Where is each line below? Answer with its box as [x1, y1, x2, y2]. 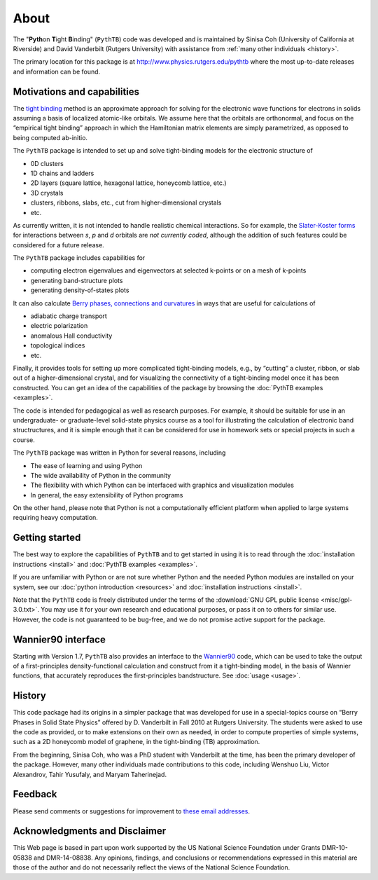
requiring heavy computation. [13, 514, 98, 522]
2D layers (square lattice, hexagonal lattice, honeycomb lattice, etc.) [30, 179, 227, 187]
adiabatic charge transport [30, 312, 108, 320]
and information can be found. [13, 67, 101, 76]
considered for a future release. [13, 240, 104, 249]
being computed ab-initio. [13, 133, 87, 142]
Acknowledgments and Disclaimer [13, 825, 167, 837]
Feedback [13, 788, 57, 800]
